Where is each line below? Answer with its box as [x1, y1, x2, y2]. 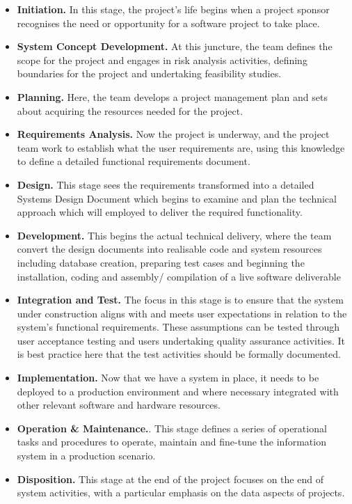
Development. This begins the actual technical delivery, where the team [17, 228, 332, 242]
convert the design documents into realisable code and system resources [17, 242, 322, 256]
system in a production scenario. [17, 448, 156, 463]
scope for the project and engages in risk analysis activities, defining [17, 52, 307, 67]
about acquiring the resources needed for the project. [17, 103, 243, 118]
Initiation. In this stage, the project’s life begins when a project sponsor [17, 2, 330, 16]
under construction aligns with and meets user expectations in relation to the [17, 306, 347, 320]
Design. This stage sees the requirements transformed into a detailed [17, 177, 314, 191]
